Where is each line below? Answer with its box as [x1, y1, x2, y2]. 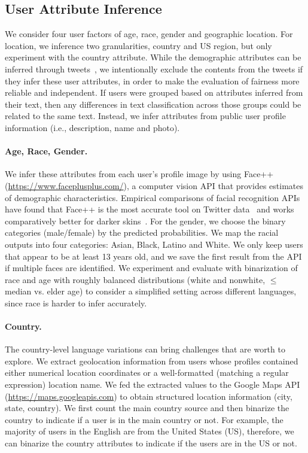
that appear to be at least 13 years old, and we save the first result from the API [5, 250, 302, 262]
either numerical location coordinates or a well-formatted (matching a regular [5, 366, 289, 379]
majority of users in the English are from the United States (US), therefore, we [5, 425, 294, 437]
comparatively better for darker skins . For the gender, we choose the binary [5, 214, 286, 227]
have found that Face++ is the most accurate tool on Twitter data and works [5, 203, 294, 215]
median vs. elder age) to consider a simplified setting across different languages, [5, 285, 297, 297]
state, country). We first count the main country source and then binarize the [5, 402, 289, 414]
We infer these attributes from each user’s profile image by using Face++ [5, 168, 274, 180]
